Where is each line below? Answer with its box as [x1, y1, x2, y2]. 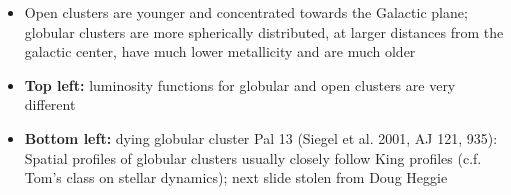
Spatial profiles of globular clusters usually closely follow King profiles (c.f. [24, 147, 482, 168]
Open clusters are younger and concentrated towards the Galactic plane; [24, 2, 468, 22]
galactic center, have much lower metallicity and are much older [24, 41, 416, 62]
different [24, 94, 76, 115]
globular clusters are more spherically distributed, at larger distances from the [24, 21, 504, 42]
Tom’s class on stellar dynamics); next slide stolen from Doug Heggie [24, 167, 448, 188]
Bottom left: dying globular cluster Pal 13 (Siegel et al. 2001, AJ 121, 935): [24, 127, 498, 148]
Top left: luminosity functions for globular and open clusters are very [24, 74, 456, 95]
